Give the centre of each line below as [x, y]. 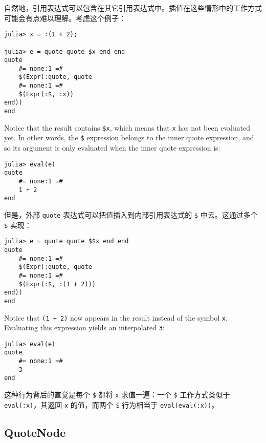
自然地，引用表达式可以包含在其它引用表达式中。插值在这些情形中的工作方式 [133, 8]
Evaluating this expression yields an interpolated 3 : [84, 328]
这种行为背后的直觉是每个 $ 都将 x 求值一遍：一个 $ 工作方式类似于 [117, 395]
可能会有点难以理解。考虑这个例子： [65, 18]
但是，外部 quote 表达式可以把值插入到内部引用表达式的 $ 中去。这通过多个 [131, 214]
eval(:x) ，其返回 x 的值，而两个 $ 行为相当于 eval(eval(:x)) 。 [112, 404]
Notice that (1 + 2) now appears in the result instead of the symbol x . [116, 317]
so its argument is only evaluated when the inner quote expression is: [112, 148]
